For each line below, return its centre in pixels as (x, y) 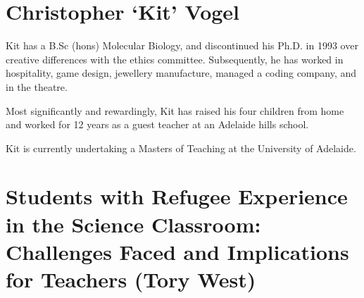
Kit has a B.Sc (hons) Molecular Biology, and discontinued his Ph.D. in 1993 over (182, 45)
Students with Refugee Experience (177, 196)
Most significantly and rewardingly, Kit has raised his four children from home (175, 110)
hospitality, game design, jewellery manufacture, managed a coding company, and (181, 73)
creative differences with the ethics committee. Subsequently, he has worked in (175, 59)
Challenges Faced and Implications (177, 251)
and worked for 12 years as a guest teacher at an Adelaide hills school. (157, 124)
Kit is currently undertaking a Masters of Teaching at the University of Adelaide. (181, 148)
